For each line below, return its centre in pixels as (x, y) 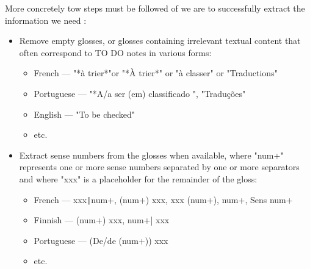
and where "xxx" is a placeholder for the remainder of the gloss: (138, 178)
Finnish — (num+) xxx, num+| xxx (102, 220)
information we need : (46, 20)
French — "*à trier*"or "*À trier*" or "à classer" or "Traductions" (156, 73)
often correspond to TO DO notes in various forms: (115, 52)
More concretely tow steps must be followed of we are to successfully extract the (155, 8)
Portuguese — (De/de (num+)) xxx (101, 240)
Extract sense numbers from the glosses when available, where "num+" (151, 155)
